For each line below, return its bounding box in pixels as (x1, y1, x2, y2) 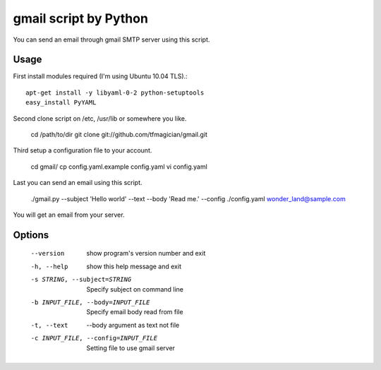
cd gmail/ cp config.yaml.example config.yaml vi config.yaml (30, 162, 207, 171)
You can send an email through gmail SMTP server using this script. (13, 35, 210, 44)
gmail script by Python (13, 11, 148, 26)
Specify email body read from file (86, 308, 183, 316)
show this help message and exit (86, 262, 181, 270)
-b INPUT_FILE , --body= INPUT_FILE (30, 298, 150, 306)
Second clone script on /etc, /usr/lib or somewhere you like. (13, 114, 187, 123)
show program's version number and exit (86, 249, 206, 258)
